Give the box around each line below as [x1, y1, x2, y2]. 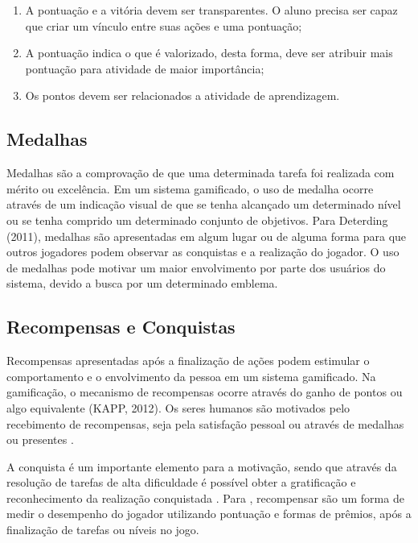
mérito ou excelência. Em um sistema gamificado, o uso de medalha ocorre [6, 180, 374, 197]
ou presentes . [6, 431, 74, 448]
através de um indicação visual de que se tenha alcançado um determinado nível [6, 196, 401, 213]
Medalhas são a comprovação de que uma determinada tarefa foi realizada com [6, 164, 395, 181]
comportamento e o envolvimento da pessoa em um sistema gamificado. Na [6, 367, 376, 384]
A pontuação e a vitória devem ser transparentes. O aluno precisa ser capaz [25, 2, 398, 18]
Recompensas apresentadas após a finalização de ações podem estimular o [6, 352, 370, 369]
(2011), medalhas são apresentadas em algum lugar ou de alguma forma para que [6, 227, 407, 244]
